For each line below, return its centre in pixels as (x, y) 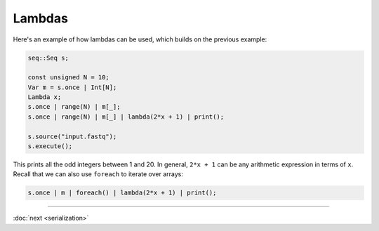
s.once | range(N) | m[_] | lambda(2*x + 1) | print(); (126, 117)
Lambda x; (45, 97)
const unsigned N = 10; (69, 78)
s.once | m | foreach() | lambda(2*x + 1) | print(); (122, 193)
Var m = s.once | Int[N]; (72, 87)
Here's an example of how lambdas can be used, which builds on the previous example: (140, 39)
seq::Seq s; (48, 58)
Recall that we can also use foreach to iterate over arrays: (98, 174)
